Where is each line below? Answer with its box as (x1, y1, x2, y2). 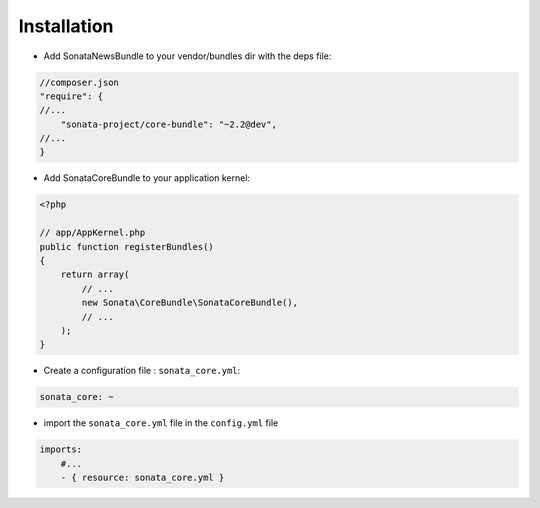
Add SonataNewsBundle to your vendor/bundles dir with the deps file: (43, 50, 332, 62)
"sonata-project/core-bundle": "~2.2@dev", (60, 118, 277, 130)
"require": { (39, 90, 104, 102)
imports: (39, 444, 83, 455)
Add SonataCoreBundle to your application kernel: (43, 172, 250, 184)
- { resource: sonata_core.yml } (60, 472, 225, 484)
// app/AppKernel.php (39, 227, 146, 239)
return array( (60, 269, 130, 280)
